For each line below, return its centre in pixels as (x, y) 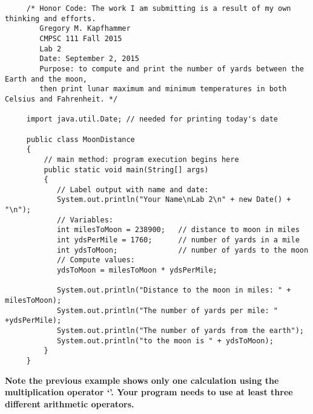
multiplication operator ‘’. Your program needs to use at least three (149, 392)
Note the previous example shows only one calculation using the (142, 380)
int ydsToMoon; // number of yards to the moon (183, 250)
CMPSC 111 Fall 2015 (81, 38)
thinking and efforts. (51, 18)
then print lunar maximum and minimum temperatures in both (163, 89)
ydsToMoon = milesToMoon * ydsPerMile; (137, 270)
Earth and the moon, (46, 79)
